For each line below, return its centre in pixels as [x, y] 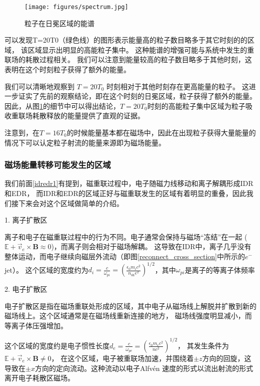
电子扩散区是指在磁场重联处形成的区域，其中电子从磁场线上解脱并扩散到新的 [130, 306]
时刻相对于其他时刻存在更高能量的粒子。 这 [178, 86]
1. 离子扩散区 [26, 220]
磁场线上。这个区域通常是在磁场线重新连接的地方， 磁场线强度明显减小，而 [128, 316]
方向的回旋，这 [227, 358]
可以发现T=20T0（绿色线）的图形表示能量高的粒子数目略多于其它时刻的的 [126, 40]
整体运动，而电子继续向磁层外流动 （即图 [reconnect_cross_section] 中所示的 [125, 256]
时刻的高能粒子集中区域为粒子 [196, 106]
